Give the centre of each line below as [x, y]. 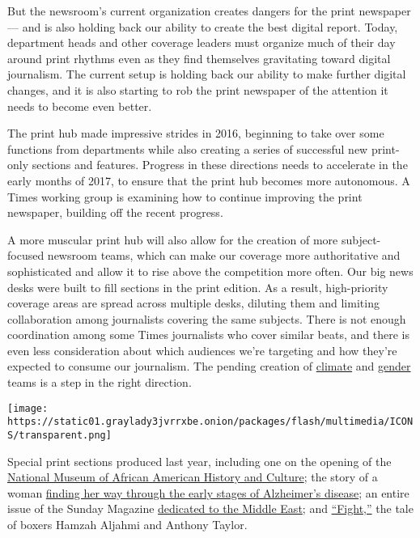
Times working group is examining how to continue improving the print [185, 196]
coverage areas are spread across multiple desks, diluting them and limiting [193, 303]
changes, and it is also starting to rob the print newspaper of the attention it [198, 89]
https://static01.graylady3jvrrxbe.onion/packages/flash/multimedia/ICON [210, 422]
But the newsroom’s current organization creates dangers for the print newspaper [209, 11]
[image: [28, 408]
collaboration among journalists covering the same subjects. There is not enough [207, 318]
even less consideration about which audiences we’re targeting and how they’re [202, 350]
